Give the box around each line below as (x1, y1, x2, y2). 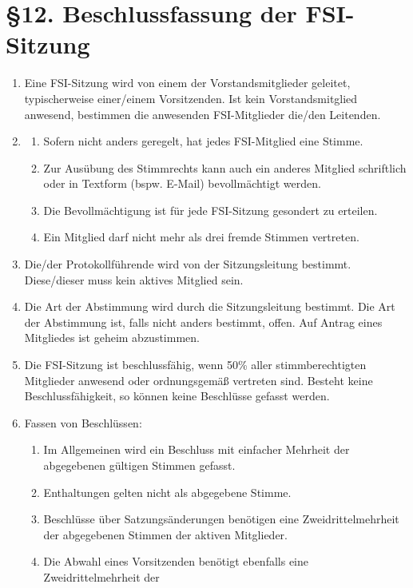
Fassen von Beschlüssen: (24, 414, 142, 431)
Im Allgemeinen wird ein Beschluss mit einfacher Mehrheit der (43, 441, 350, 458)
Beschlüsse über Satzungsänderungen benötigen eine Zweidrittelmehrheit (43, 511, 399, 527)
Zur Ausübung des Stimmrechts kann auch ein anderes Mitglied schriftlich (43, 159, 407, 176)
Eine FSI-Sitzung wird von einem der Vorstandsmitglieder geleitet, (24, 74, 351, 91)
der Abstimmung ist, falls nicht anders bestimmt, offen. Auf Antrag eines (24, 313, 383, 330)
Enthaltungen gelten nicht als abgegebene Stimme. (43, 483, 292, 500)
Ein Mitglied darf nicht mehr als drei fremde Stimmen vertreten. (43, 228, 359, 245)
